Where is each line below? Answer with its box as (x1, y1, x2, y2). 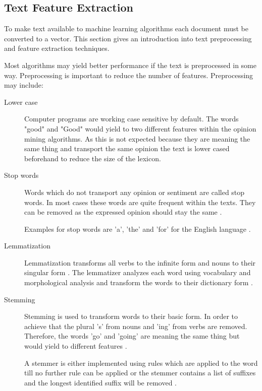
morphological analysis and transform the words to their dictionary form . (24, 277, 253, 288)
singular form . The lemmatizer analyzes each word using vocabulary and (24, 267, 251, 278)
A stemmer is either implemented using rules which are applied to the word (24, 357, 258, 368)
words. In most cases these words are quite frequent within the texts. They (24, 197, 256, 207)
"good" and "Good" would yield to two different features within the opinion (24, 123, 256, 134)
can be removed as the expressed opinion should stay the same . (24, 207, 222, 217)
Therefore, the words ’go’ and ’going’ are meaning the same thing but (24, 331, 240, 341)
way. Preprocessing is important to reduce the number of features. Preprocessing (4, 70, 253, 80)
